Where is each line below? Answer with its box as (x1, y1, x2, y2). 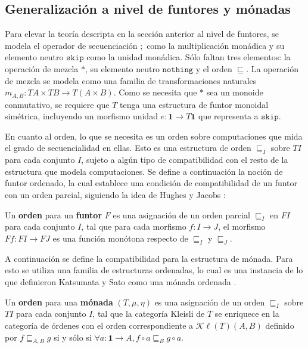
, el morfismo (218, 220, 266, 233)
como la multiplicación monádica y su (147, 39, 285, 51)
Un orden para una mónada (5, 295, 113, 308)
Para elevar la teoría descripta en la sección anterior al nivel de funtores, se (5, 27, 279, 40)
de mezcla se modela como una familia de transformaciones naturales (5, 74, 257, 87)
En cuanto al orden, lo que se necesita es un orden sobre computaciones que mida (5, 129, 303, 142)
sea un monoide (206, 86, 263, 98)
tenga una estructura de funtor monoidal (120, 98, 269, 110)
